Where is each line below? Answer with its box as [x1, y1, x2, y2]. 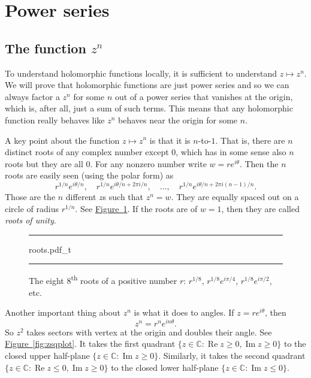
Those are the [5, 190, 56, 202]
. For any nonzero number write [90, 157, 207, 170]
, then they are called [221, 202, 300, 214]
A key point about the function [5, 134, 120, 146]
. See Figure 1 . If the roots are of [75, 202, 198, 214]
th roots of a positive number [71, 273, 177, 287]
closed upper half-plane [5, 349, 90, 362]
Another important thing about [5, 306, 121, 319]
